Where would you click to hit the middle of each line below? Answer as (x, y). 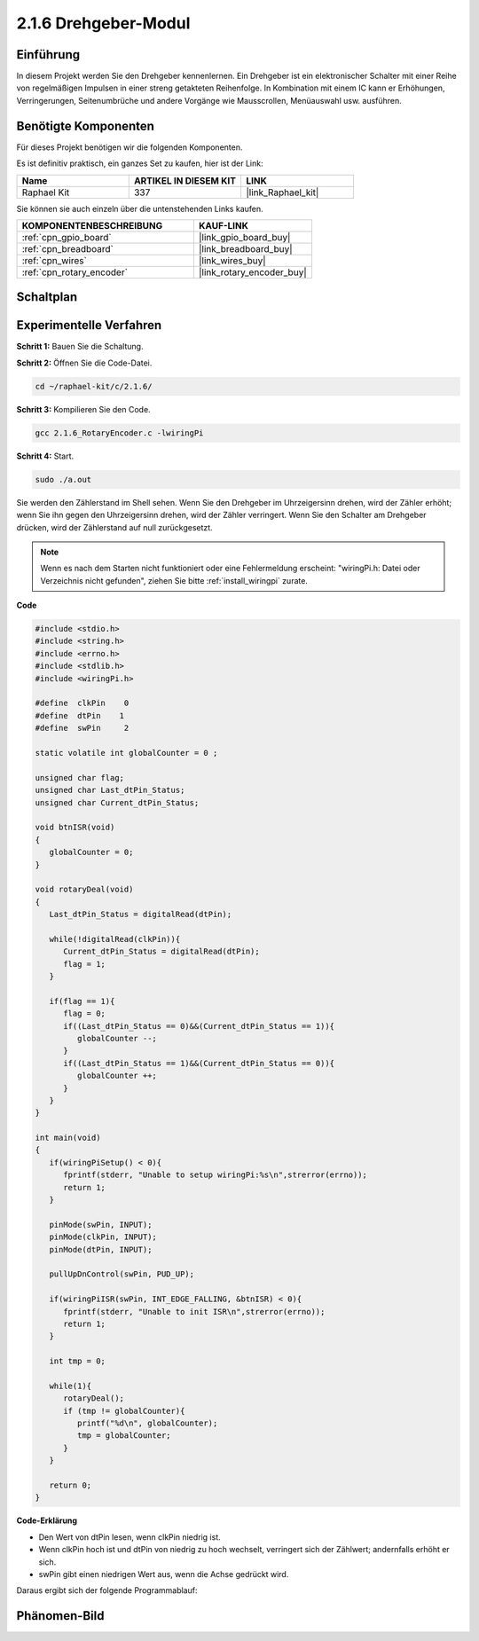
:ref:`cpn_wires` (55, 260)
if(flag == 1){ (82, 1001)
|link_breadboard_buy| (245, 248)
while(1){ (71, 1386)
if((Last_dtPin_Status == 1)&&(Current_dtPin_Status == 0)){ (199, 1063)
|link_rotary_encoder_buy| (253, 272)
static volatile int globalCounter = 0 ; (126, 753)
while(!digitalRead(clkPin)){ (115, 939)
